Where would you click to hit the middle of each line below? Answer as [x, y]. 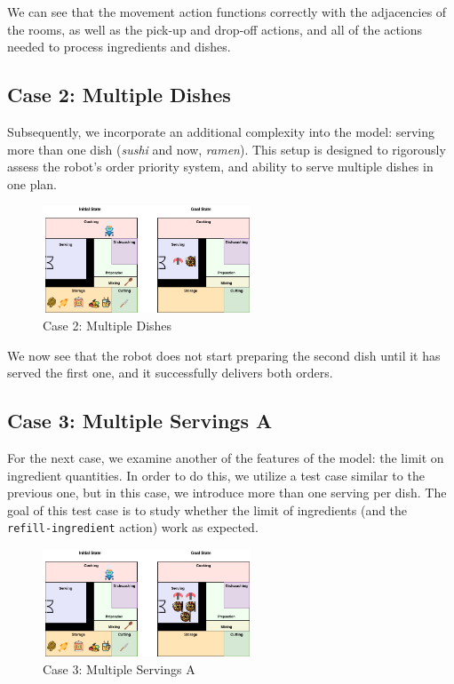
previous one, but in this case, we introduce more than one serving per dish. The [227, 493]
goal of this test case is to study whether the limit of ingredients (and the [207, 509]
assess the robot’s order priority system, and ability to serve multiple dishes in [220, 167]
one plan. [32, 183]
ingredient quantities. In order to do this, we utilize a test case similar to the [216, 475]
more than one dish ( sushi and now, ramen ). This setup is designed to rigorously [227, 149]
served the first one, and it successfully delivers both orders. [170, 373]
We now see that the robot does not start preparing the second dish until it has [224, 355]
